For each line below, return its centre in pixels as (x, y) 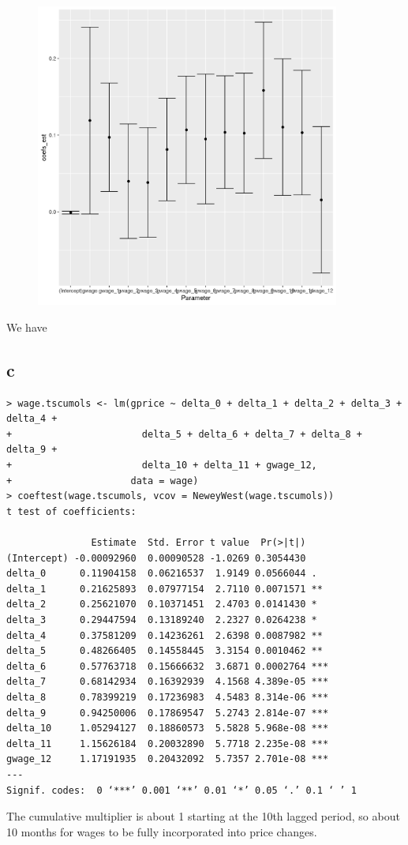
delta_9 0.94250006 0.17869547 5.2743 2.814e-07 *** (168, 713)
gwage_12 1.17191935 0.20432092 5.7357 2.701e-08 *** (168, 759)
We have (27, 327)
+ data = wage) (103, 481)
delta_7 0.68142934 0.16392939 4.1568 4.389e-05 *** (168, 682)
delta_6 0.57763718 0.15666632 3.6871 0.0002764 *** (168, 666)
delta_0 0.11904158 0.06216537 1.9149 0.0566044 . (162, 574)
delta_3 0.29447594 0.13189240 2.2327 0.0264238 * (162, 620)
